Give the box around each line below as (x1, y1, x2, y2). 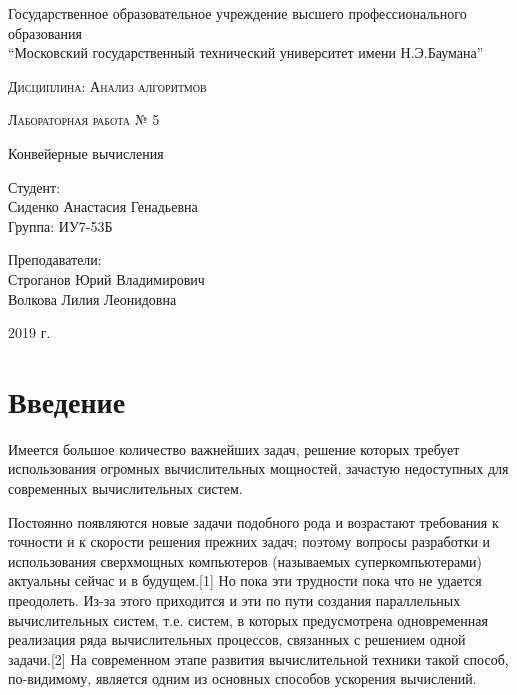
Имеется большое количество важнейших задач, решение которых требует (8, 438, 460, 459)
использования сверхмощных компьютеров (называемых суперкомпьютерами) (8, 550, 482, 571)
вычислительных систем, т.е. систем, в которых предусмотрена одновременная (8, 609, 488, 630)
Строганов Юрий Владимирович (8, 268, 205, 289)
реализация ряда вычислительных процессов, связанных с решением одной (8, 629, 466, 650)
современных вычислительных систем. (8, 478, 243, 499)
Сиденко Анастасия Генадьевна (8, 196, 198, 217)
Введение (8, 380, 126, 421)
